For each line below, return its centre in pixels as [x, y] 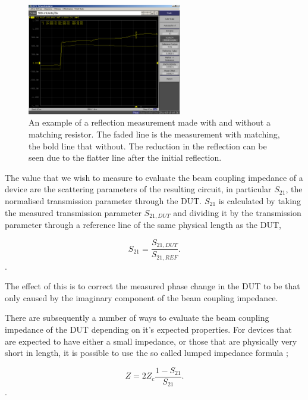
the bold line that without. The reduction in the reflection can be [148, 146]
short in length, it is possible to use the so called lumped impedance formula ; [147, 353]
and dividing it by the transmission [237, 212]
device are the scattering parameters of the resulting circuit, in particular [138, 189]
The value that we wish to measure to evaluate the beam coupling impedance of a [154, 177]
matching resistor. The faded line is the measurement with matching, [154, 134]
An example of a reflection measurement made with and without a [150, 122]
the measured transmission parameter [73, 212]
